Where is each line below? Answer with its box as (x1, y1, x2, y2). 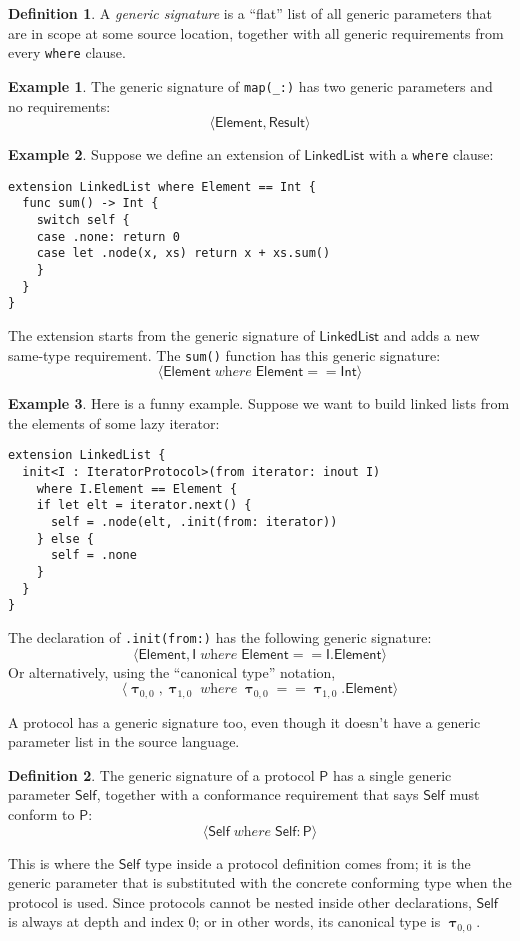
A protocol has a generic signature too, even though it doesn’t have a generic (8, 711, 481, 732)
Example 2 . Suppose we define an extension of (8, 144, 300, 165)
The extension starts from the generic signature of (8, 325, 315, 345)
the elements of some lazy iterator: (8, 412, 220, 433)
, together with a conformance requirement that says (96, 784, 419, 805)
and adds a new (383, 325, 480, 345)
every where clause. (8, 42, 126, 63)
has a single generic (332, 764, 452, 785)
